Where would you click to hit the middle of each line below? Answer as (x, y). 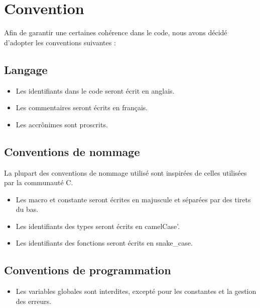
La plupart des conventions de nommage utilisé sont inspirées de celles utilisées (125, 172)
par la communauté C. (39, 182)
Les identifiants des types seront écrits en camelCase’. (98, 226)
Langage (26, 69)
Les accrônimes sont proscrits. (62, 124)
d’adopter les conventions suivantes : (60, 42)
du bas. (27, 209)
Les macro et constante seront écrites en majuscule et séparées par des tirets (133, 199)
